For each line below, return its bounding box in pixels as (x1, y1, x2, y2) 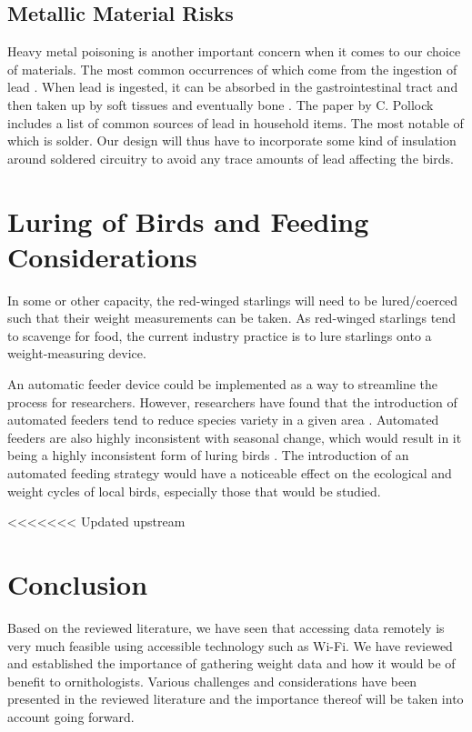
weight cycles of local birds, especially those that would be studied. (7, 481, 381, 500)
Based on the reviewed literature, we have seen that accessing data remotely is (7, 617, 445, 637)
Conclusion (7, 565, 148, 602)
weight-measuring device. (7, 344, 146, 363)
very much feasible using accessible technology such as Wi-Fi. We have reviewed (7, 636, 453, 655)
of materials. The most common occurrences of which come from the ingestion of (7, 59, 457, 78)
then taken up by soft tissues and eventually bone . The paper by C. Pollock (7, 95, 434, 114)
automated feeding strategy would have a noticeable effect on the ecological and (7, 464, 452, 483)
